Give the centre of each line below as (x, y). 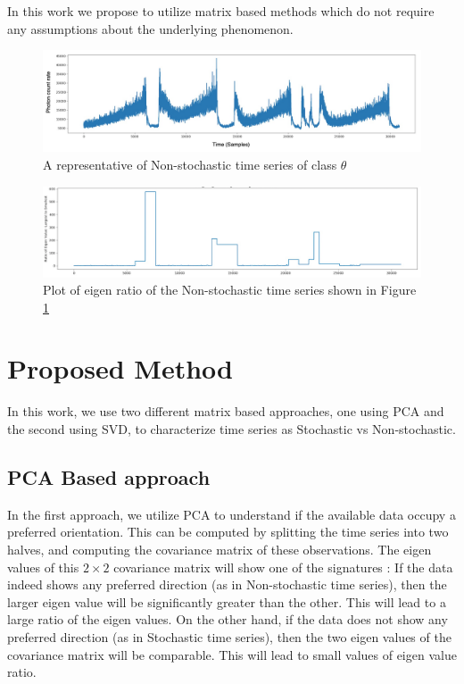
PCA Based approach (109, 477)
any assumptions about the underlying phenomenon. (150, 28)
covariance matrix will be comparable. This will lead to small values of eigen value (232, 654)
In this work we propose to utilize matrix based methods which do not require (221, 11)
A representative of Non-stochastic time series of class (190, 165)
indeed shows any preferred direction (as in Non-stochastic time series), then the (227, 584)
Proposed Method (120, 368)
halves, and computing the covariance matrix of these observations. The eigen (220, 549)
